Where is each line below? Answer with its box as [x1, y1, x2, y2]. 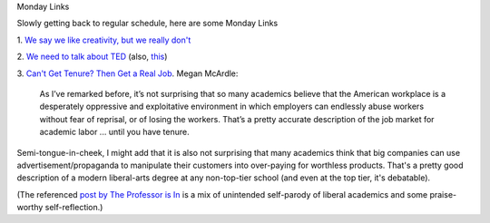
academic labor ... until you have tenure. [39, 127, 190, 138]
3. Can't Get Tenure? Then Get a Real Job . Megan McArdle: [16, 68, 239, 79]
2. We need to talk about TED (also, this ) [16, 51, 168, 63]
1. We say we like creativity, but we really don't [16, 34, 191, 45]
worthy [16, 202, 44, 213]
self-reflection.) [44, 202, 103, 213]
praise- [429, 189, 457, 199]
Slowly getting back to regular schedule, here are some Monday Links [16, 18, 279, 29]
